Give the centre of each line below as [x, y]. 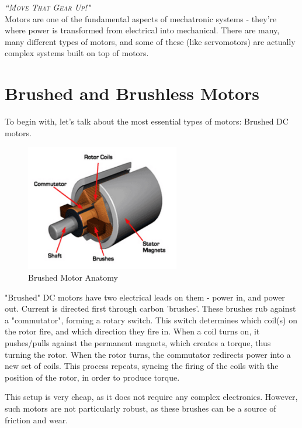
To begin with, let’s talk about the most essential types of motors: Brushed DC [147, 121]
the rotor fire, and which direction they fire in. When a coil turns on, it [132, 331]
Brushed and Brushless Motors [132, 93]
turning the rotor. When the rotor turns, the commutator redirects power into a [148, 354]
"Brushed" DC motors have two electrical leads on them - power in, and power [145, 297]
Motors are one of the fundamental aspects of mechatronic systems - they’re [141, 18]
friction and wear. [37, 420]
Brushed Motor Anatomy [73, 277]
